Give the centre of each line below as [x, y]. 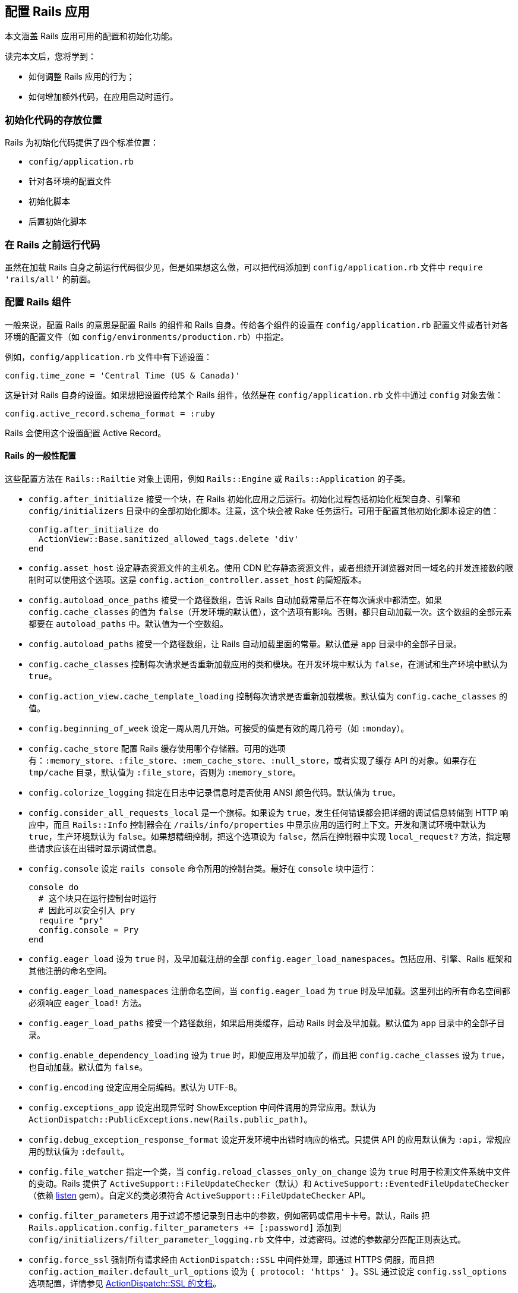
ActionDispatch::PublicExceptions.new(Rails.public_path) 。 [170, 1119]
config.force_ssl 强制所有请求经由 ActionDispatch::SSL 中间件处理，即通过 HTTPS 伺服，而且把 [232, 1259]
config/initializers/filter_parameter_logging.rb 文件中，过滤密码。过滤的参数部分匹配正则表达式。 [247, 1239]
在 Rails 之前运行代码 [53, 245]
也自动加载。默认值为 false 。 [88, 1067]
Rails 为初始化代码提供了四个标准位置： [82, 143]
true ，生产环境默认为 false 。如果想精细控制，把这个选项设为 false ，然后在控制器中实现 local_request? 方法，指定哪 [270, 836]
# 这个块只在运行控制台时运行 [97, 898]
